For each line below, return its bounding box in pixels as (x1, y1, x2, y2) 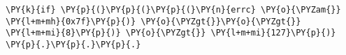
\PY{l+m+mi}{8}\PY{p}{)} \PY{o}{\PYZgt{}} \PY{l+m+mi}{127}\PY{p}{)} (6, 28, 336, 38)
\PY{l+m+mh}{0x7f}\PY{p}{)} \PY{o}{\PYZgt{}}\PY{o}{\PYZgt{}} (6, 16, 301, 26)
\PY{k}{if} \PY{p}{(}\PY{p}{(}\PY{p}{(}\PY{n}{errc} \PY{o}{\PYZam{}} (6, 5, 341, 15)
